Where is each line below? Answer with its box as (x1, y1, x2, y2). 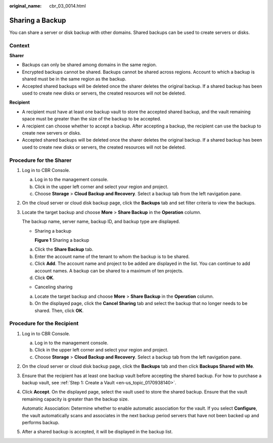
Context (9, 42, 30, 49)
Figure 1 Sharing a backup (34, 237, 89, 243)
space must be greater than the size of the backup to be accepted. (22, 116, 161, 122)
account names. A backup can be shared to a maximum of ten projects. (34, 268, 184, 274)
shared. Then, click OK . (34, 307, 84, 314)
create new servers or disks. (22, 129, 81, 136)
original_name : (9, 3, 42, 9)
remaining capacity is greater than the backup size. (22, 396, 129, 402)
